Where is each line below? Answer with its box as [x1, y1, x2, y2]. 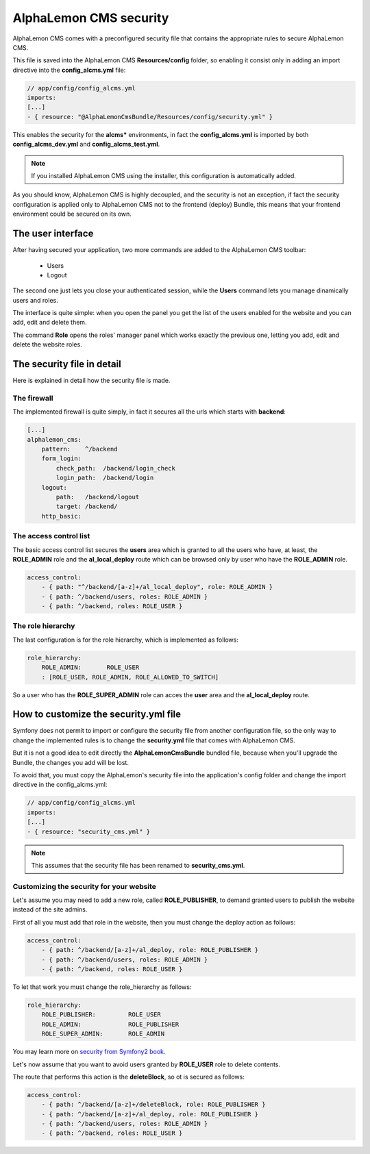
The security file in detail [12, 358, 121, 370]
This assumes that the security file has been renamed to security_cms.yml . [31, 861, 245, 869]
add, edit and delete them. [12, 318, 87, 327]
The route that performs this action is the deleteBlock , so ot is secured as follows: [12, 1073, 245, 1081]
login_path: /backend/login [56, 474, 154, 482]
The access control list [12, 531, 90, 541]
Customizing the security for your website [12, 881, 157, 891]
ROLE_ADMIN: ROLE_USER [41, 664, 140, 671]
